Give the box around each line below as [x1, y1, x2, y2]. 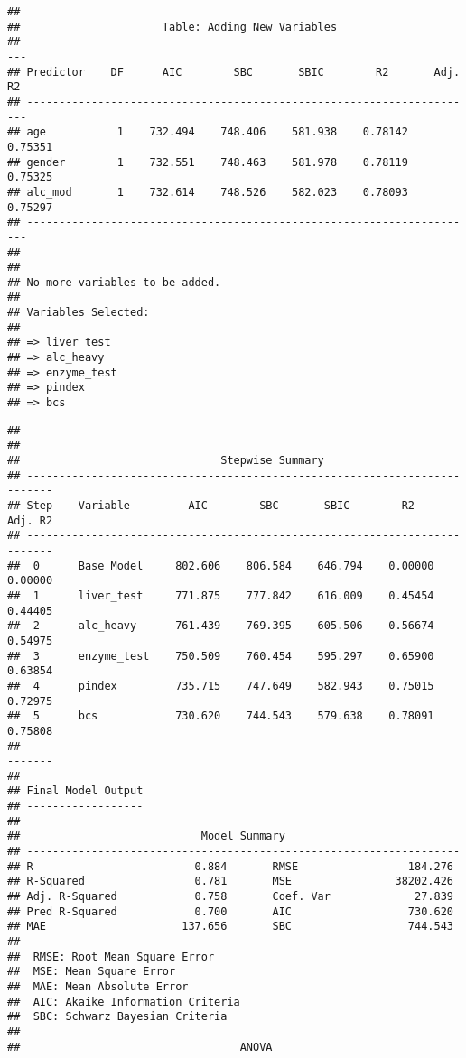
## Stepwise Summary [7, 454, 324, 468]
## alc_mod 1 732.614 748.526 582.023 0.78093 [7, 185, 408, 199]
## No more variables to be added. [7, 275, 221, 289]
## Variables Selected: [7, 306, 150, 320]
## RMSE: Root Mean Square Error [7, 950, 215, 963]
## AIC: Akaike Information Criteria [7, 995, 240, 1008]
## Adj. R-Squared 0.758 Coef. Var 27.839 [7, 890, 453, 904]
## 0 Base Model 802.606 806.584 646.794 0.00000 [7, 559, 434, 572]
